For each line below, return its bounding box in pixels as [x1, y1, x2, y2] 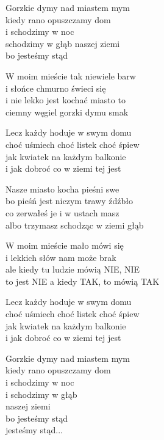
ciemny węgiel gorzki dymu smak [5, 105, 129, 118]
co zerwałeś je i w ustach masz [5, 206, 119, 219]
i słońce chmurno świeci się [5, 81, 106, 94]
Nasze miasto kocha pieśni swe [5, 182, 119, 195]
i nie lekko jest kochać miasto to [5, 94, 126, 106]
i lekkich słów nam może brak [5, 251, 116, 263]
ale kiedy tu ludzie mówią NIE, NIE [5, 263, 140, 276]
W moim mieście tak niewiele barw [5, 69, 136, 82]
